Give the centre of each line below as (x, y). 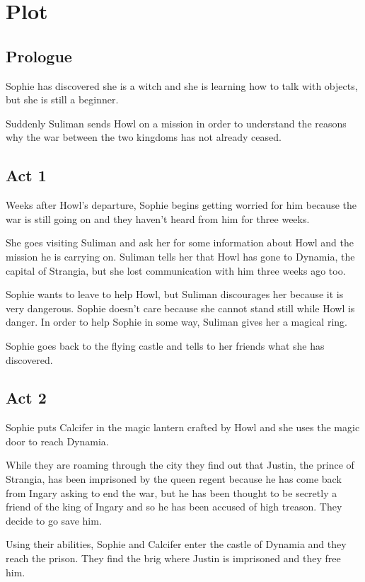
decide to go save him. (54, 520)
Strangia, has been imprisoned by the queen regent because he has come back (174, 479)
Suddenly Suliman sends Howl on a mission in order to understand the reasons (176, 123)
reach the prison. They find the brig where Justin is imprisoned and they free (173, 558)
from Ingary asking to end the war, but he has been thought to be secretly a (172, 492)
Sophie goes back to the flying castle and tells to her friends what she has (165, 345)
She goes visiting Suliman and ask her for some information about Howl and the (180, 242)
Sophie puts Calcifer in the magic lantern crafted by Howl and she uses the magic (183, 427)
